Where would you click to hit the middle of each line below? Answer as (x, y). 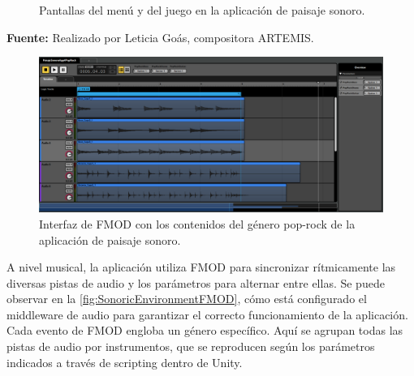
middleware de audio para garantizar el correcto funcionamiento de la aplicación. (207, 314)
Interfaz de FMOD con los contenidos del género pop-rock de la (197, 223)
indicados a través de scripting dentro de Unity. (125, 362)
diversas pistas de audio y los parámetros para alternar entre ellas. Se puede (196, 282)
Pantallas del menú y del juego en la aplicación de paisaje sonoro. (202, 10)
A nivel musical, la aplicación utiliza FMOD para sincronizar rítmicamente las (201, 267)
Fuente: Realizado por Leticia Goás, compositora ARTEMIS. (160, 37)
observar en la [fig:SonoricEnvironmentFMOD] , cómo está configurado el (187, 299)
